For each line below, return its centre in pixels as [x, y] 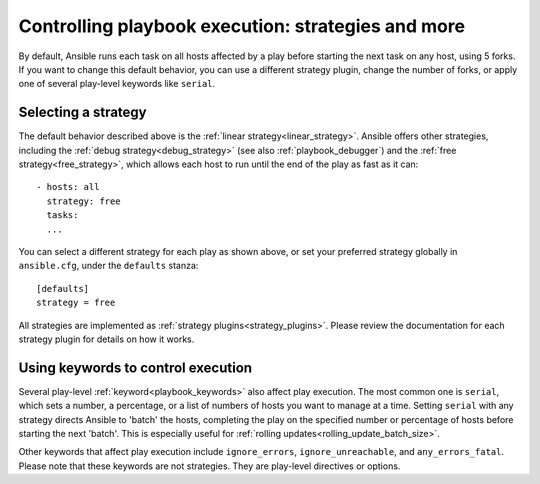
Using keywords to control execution [135, 367]
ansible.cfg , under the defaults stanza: [108, 266]
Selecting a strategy [82, 112]
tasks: [62, 215]
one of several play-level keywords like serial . [117, 84]
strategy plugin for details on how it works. [106, 339]
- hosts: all [68, 187]
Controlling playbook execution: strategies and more [241, 26]
